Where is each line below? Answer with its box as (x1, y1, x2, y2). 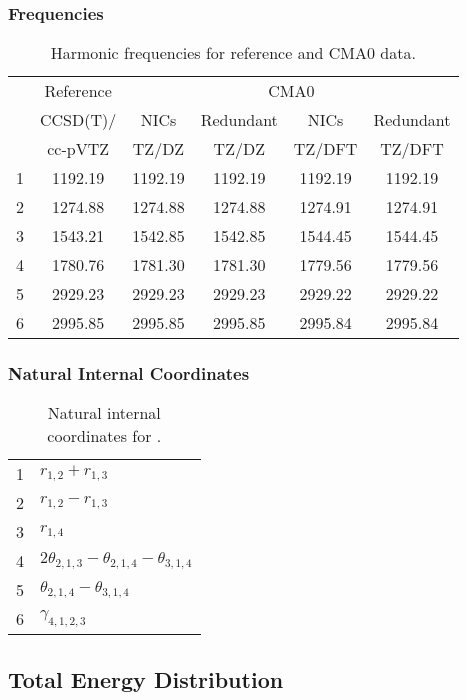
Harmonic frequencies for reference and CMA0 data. (50, 41, 416, 65)
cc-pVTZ (47, 137, 110, 161)
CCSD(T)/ (40, 108, 117, 132)
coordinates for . (47, 424, 162, 448)
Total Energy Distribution (8, 663, 284, 694)
